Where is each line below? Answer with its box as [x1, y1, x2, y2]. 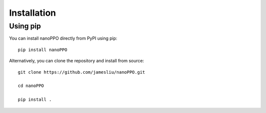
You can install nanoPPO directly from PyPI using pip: [9, 35, 118, 41]
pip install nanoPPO [18, 47, 67, 53]
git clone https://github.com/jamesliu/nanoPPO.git [18, 69, 145, 75]
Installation [9, 7, 56, 18]
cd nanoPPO [18, 83, 44, 88]
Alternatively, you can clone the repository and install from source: [9, 58, 144, 64]
